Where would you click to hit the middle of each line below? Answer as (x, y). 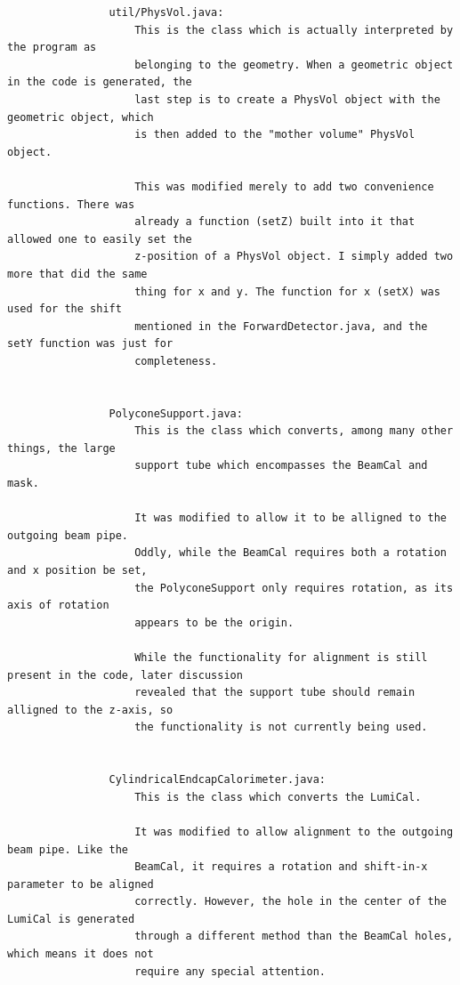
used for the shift (65, 309)
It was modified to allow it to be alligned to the (291, 518)
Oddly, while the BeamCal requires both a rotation (291, 553)
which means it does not (81, 954)
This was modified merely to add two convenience (284, 186)
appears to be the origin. (214, 622)
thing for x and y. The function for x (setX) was (287, 291)
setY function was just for (90, 344)
